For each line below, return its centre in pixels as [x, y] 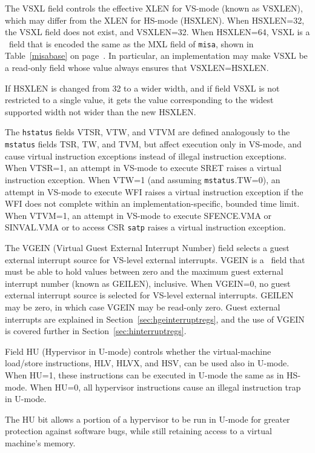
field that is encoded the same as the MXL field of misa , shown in [131, 43]
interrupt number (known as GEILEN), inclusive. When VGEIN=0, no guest [148, 283]
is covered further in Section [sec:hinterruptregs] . [96, 331]
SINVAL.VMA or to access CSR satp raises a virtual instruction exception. [145, 227]
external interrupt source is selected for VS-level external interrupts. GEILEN [149, 295]
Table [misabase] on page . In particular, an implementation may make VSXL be [156, 55]
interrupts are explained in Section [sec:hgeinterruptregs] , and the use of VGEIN [155, 319]
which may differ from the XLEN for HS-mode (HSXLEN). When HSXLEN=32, [155, 20]
